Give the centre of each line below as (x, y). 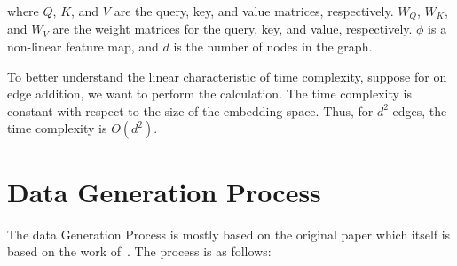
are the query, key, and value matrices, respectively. (254, 11)
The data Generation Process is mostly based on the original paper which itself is (229, 234)
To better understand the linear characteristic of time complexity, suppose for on (227, 76)
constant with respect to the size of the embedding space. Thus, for (190, 110)
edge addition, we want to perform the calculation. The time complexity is (209, 94)
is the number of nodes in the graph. (273, 47)
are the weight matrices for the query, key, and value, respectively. (232, 29)
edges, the (420, 110)
